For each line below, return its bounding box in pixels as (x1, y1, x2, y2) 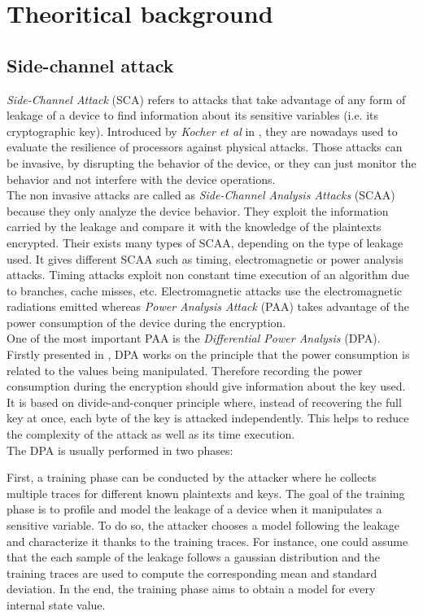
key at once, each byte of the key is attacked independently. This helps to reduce (7, 409, 409, 426)
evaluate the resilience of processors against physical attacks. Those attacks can (7, 138, 403, 155)
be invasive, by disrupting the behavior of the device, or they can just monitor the (7, 154, 416, 171)
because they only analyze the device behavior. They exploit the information (7, 202, 389, 219)
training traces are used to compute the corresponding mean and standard (7, 564, 377, 581)
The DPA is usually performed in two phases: (7, 441, 233, 458)
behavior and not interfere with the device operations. (7, 170, 276, 187)
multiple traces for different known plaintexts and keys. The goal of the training (7, 484, 405, 501)
